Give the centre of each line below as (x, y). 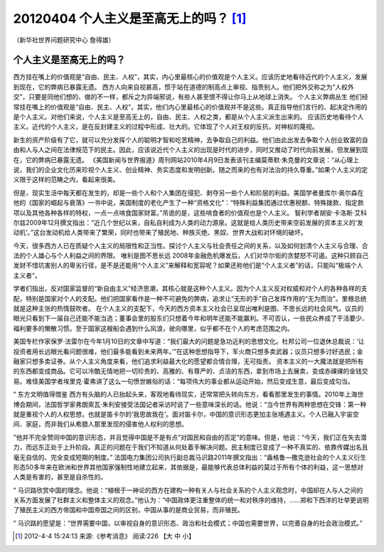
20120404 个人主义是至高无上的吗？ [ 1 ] (130, 18)
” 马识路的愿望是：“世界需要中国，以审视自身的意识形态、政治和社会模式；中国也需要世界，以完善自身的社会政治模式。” (188, 523)
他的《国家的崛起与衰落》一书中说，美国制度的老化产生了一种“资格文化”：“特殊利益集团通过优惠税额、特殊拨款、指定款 (188, 203)
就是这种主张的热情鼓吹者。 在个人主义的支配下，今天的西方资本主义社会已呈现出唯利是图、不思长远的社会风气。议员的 (188, 309)
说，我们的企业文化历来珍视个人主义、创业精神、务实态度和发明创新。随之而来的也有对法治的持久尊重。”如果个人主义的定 (191, 169)
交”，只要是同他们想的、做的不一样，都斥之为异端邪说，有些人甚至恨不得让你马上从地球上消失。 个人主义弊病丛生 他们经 (191, 97)
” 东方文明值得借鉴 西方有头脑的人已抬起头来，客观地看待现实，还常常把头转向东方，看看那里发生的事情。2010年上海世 (188, 394)
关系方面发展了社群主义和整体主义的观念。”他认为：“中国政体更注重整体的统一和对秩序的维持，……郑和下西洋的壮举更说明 (191, 500)
